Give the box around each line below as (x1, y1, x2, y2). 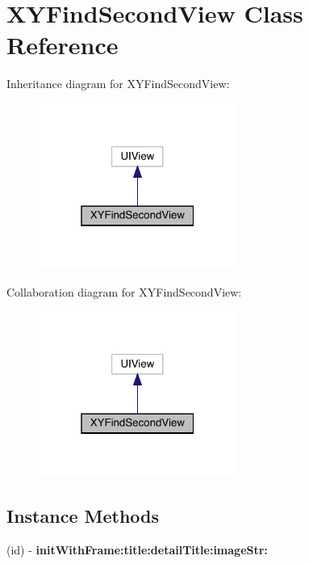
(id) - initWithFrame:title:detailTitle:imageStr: (6, 541, 268, 558)
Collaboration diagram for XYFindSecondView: (6, 283, 242, 300)
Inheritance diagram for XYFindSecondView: (6, 75, 230, 92)
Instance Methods (6, 503, 159, 528)
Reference (6, 28, 119, 61)
